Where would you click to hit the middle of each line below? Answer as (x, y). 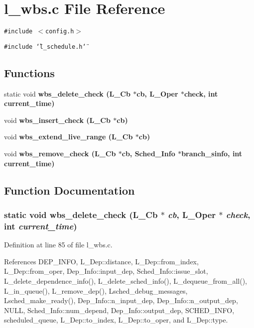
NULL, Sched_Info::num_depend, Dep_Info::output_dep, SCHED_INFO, (119, 310)
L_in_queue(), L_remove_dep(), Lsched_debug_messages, (96, 290)
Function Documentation (69, 190)
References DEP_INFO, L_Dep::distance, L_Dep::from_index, (101, 261)
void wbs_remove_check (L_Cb (60, 154)
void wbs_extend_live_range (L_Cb (68, 137)
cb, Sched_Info (148, 154)
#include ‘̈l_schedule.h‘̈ (45, 47)
